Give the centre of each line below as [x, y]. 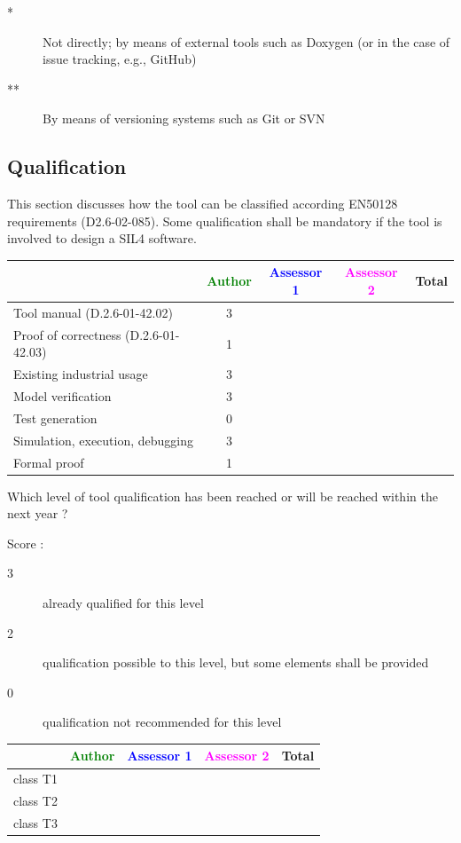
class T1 [35, 779]
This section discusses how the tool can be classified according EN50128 [203, 204]
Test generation [55, 418]
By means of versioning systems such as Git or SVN [184, 118]
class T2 [35, 801]
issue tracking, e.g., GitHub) [120, 59]
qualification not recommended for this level [162, 722]
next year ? [38, 513]
